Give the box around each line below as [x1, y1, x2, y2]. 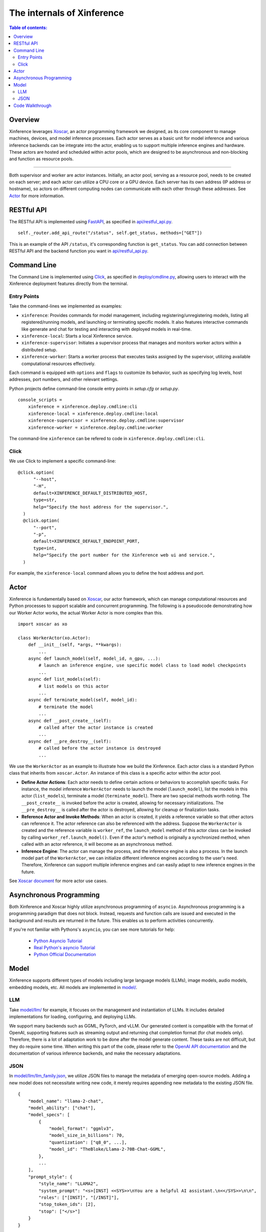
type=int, [33, 545, 57, 551]
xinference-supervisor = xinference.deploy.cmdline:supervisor [28, 418, 184, 423]
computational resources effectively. [21, 360, 96, 367]
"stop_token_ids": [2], [38, 1201, 96, 1207]
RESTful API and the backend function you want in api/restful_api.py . [9, 248, 149, 254]
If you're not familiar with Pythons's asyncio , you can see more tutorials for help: [9, 926, 175, 932]
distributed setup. [21, 346, 58, 352]
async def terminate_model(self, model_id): [28, 697, 137, 703]
